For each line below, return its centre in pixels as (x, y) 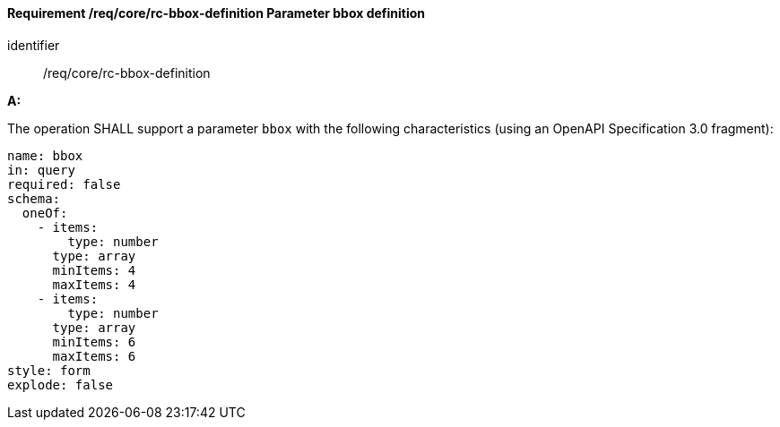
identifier (34, 45)
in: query (41, 170)
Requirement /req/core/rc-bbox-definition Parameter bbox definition (217, 13)
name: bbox (45, 155)
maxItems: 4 (94, 284)
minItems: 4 (94, 270)
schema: (34, 198)
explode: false (61, 384)
